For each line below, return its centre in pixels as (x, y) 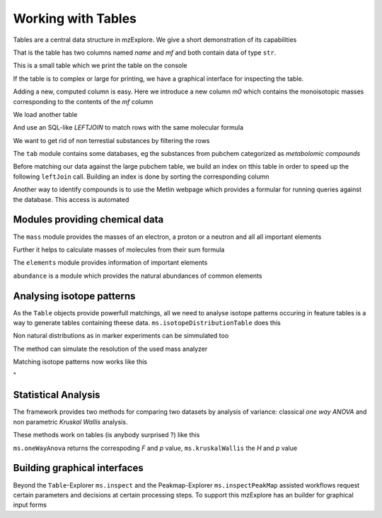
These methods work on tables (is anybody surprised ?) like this (106, 435)
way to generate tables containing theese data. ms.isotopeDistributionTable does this (147, 323)
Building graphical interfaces (79, 468)
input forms (30, 505)
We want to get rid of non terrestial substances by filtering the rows (111, 140)
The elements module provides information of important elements (110, 263)
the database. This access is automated (71, 199)
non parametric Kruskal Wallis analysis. (70, 422)
